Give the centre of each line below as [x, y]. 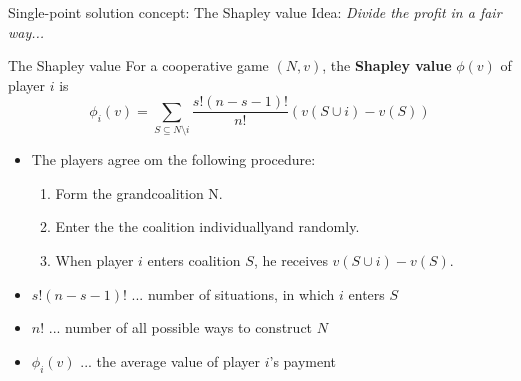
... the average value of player [170, 360]
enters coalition [194, 259]
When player [94, 259]
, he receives [290, 259]
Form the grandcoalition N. [139, 192]
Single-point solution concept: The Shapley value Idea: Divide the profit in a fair [255, 12]
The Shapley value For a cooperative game [138, 65]
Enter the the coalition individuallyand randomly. [207, 226]
